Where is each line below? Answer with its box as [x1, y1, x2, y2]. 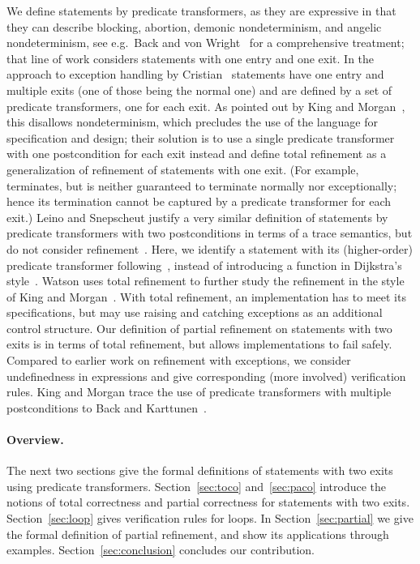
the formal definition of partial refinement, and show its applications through [6, 525, 389, 542]
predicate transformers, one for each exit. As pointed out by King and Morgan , [6, 97, 405, 114]
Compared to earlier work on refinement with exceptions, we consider [6, 352, 351, 369]
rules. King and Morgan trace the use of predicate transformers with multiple [6, 383, 392, 400]
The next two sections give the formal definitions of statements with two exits [6, 462, 393, 479]
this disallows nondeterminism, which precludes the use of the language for [6, 113, 378, 130]
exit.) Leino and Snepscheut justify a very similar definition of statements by [6, 208, 388, 225]
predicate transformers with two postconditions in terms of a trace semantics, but [6, 224, 413, 241]
